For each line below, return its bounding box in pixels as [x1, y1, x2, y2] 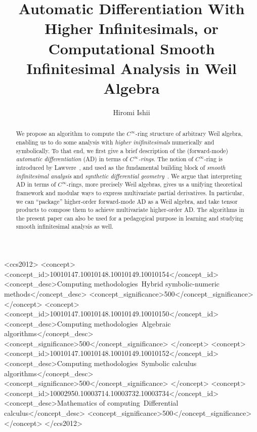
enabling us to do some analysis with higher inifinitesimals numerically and [16, 137, 215, 146]
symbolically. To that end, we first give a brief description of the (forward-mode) [16, 146, 228, 155]
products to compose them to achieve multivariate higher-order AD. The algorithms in [16, 205, 244, 214]
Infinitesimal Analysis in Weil [26, 57, 237, 78]
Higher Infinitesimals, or [45, 18, 219, 39]
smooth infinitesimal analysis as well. [16, 222, 114, 231]
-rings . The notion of [138, 155, 193, 163]
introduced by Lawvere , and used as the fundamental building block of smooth [16, 163, 226, 171]
